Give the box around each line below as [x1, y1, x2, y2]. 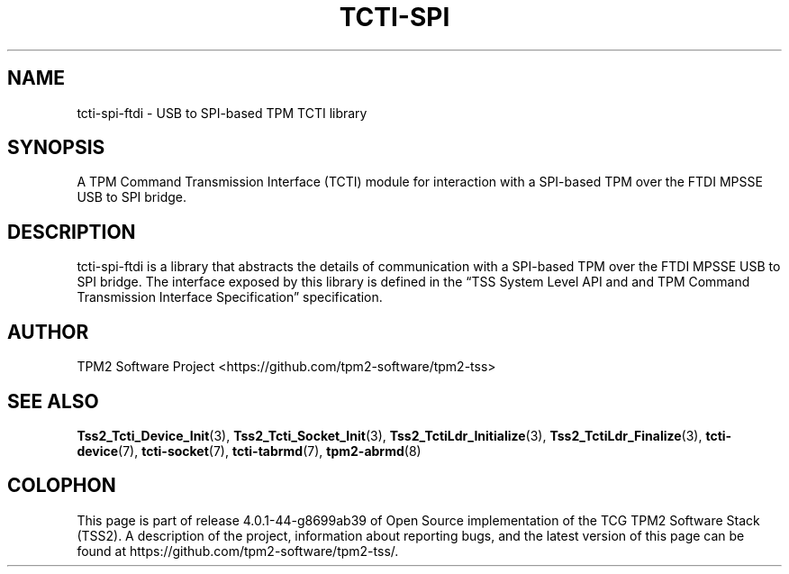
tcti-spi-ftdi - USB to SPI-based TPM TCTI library [77, 105, 367, 121]
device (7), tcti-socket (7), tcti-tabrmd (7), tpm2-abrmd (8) [77, 442, 422, 459]
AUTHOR [7, 320, 89, 343]
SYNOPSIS [7, 136, 105, 159]
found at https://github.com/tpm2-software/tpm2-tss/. [77, 542, 399, 559]
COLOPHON [7, 474, 116, 497]
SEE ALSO [7, 389, 99, 413]
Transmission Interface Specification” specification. [77, 289, 383, 305]
